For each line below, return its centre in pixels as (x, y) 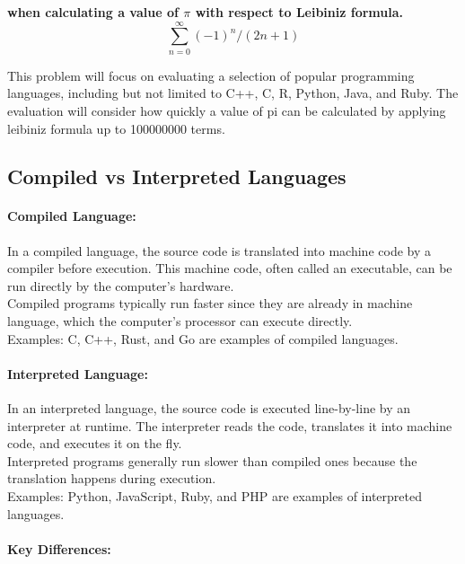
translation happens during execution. (112, 478)
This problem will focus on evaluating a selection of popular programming (211, 75)
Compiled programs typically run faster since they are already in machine (210, 303)
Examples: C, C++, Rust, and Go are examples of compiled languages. (203, 338)
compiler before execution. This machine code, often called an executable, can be (230, 268)
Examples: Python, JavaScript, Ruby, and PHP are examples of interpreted (215, 496)
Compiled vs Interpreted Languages (177, 176)
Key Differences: (59, 548)
